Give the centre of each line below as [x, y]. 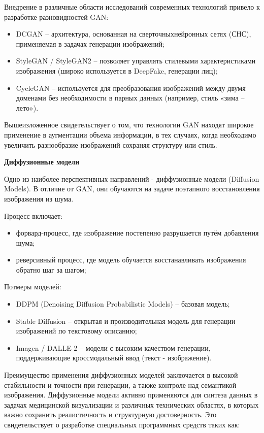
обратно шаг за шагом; [51, 269]
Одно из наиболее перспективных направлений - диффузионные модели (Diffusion [132, 178]
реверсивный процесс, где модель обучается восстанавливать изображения [131, 260]
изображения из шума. [39, 198]
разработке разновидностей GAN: [56, 16]
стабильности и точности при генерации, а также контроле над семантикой [120, 385]
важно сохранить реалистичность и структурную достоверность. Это [110, 414]
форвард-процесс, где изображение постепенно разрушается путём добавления [137, 233]
